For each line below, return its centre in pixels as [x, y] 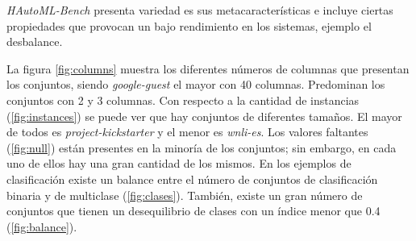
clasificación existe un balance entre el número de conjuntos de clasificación [192, 179]
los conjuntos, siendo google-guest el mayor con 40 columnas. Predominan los [196, 84]
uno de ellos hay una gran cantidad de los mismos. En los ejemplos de [179, 163]
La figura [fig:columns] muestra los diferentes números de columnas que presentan [208, 68]
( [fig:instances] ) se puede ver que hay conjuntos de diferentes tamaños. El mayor [204, 116]
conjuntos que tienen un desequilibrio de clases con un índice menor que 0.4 [193, 211]
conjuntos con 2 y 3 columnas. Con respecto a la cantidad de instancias [183, 100]
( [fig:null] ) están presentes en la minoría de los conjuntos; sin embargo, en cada [202, 147]
